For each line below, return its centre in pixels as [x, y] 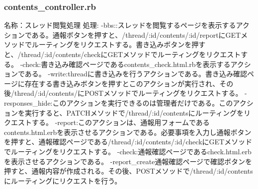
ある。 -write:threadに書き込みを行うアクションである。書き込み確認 [136, 74]
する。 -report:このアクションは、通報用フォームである [121, 122]
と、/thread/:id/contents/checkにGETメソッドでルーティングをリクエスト [123, 54]
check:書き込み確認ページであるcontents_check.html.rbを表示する [127, 64]
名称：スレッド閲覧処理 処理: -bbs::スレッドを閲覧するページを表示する [120, 25]
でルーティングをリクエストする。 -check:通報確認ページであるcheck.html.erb [128, 151]
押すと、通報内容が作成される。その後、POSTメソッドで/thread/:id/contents [129, 171]
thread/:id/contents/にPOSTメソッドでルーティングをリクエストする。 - [130, 93]
